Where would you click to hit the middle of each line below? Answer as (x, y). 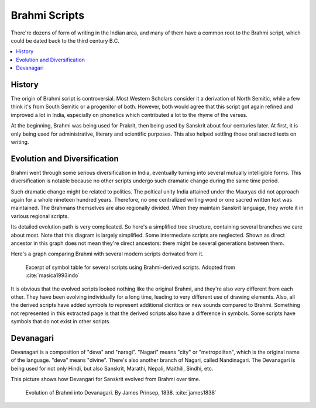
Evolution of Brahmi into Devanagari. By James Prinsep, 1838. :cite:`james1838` (121, 392)
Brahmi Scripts (48, 15)
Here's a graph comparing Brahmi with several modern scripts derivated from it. (107, 254)
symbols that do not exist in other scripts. (61, 321)
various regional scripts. (40, 216)
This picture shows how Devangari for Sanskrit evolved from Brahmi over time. (106, 379)
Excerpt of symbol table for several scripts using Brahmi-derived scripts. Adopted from (130, 267)
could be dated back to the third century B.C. (65, 40)
